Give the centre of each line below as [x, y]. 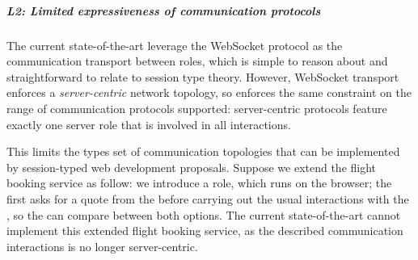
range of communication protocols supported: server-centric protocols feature [197, 108]
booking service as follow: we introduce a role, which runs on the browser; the [199, 183]
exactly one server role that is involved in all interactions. [149, 124]
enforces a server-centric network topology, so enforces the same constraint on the [209, 92]
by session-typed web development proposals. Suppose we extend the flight [192, 167]
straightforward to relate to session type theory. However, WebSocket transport [203, 76]
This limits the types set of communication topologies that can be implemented [203, 151]
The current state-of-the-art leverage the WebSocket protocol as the [175, 45]
